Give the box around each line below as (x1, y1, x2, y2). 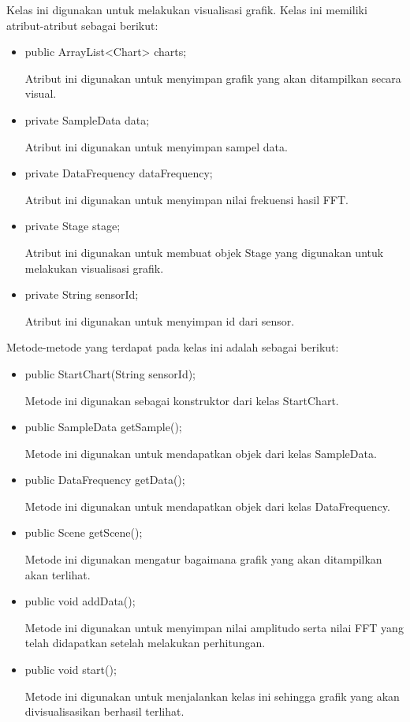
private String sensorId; (24, 286, 139, 303)
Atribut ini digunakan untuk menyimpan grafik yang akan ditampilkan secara (24, 69, 401, 86)
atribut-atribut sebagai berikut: (6, 17, 158, 33)
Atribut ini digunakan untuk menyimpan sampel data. (24, 138, 288, 154)
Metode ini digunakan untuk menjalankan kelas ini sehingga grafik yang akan (24, 687, 400, 704)
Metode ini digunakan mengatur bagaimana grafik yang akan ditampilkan (24, 551, 382, 568)
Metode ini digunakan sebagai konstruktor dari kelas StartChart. (24, 392, 339, 408)
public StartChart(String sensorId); (24, 365, 196, 381)
